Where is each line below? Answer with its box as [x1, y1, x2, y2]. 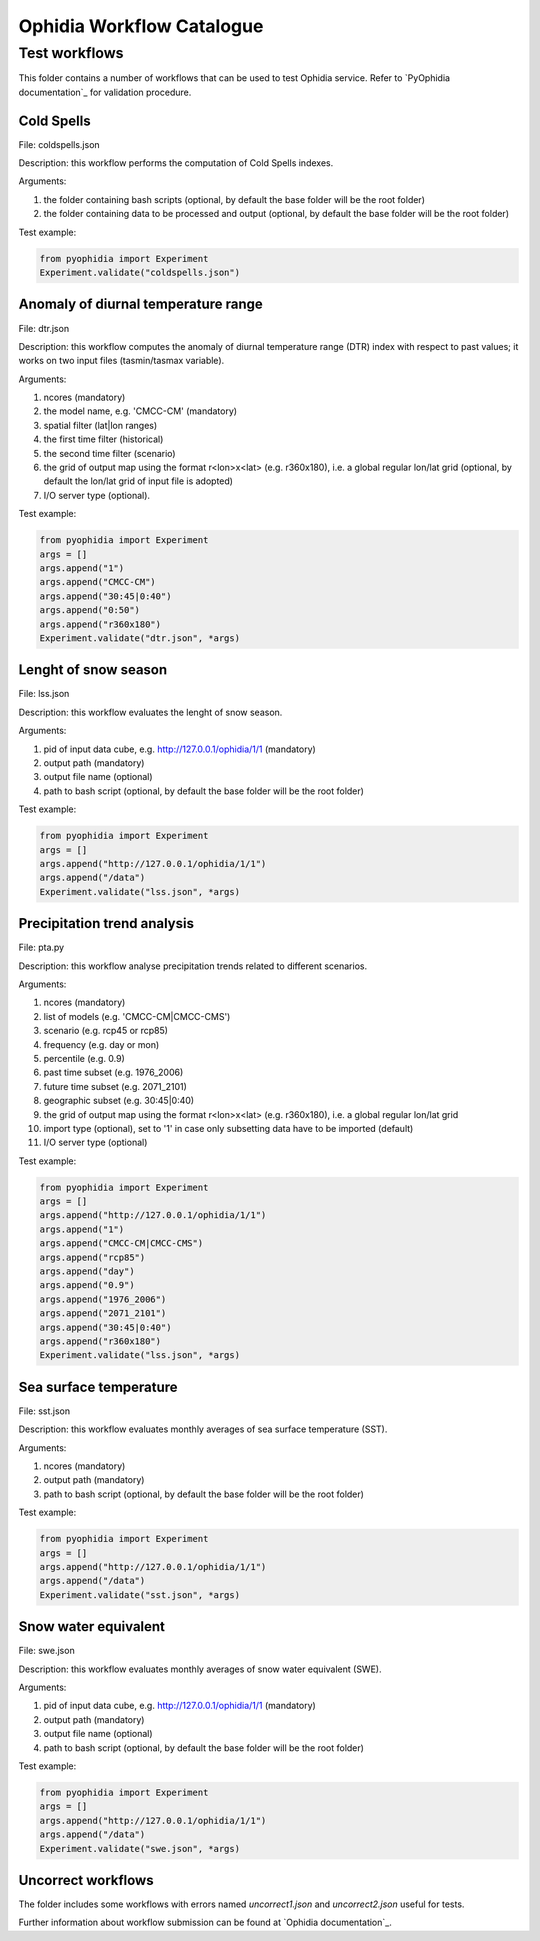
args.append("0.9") [39, 1280, 135, 1291]
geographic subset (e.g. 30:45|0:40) [43, 1095, 195, 1107]
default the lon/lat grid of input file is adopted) [43, 475, 234, 487]
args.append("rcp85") [39, 1251, 146, 1263]
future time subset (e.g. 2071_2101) [43, 1080, 187, 1092]
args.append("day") [39, 1266, 135, 1277]
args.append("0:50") [39, 605, 140, 616]
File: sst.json [18, 1405, 71, 1417]
